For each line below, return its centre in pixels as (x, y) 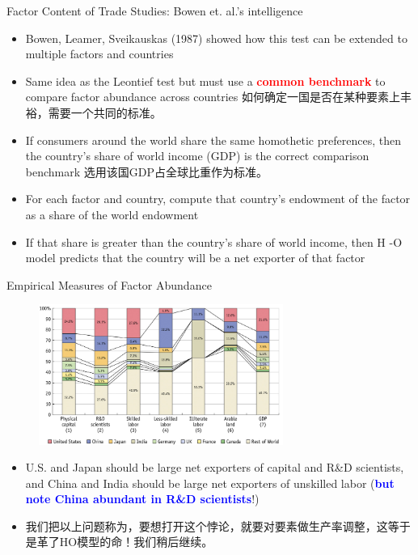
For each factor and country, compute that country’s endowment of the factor (218, 199)
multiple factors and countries (99, 54)
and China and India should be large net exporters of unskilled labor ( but (210, 483)
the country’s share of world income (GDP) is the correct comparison (197, 156)
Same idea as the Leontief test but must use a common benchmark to (205, 80)
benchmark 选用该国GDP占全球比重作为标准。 (147, 171)
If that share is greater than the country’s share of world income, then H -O (214, 241)
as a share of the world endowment (112, 214)
